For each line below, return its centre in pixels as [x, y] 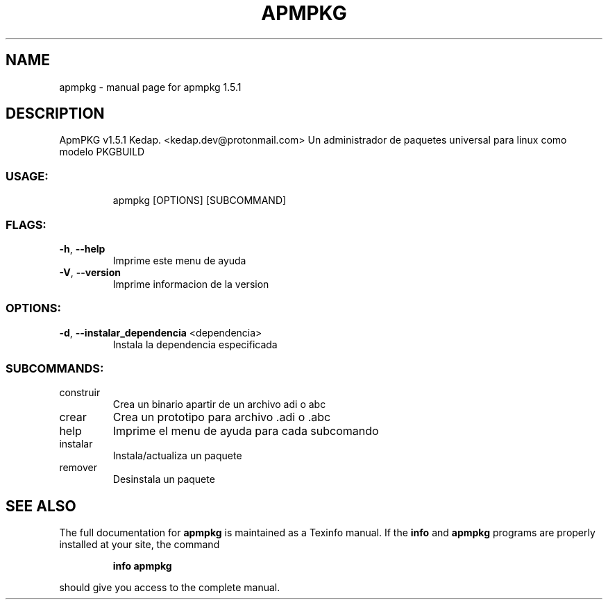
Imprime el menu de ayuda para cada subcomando [246, 431]
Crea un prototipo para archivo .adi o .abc [222, 417]
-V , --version [90, 272]
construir [80, 393]
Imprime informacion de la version [191, 284]
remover [78, 468]
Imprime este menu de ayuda [179, 260]
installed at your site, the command [140, 545]
